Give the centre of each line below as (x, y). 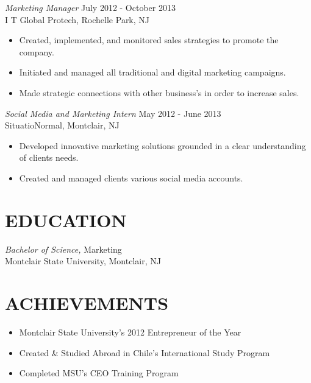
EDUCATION (66, 220)
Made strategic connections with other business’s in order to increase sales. (159, 92)
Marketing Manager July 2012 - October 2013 (90, 7)
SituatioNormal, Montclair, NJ (62, 125)
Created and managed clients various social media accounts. (131, 177)
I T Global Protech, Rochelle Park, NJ (77, 19)
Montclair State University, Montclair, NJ (83, 261)
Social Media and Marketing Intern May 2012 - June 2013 (113, 113)
